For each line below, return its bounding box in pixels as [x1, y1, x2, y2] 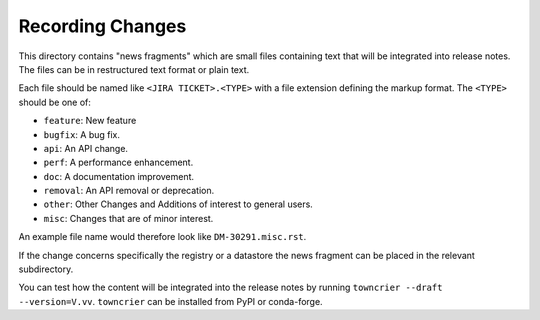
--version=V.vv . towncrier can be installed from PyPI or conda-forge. [18, 295, 324, 307]
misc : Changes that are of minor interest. [43, 212, 214, 224]
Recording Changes [18, 15, 187, 37]
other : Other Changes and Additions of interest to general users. [43, 198, 314, 210]
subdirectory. [18, 263, 74, 275]
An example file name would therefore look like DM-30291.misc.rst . [18, 231, 307, 243]
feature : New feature [43, 115, 137, 127]
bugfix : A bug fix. [43, 128, 120, 140]
